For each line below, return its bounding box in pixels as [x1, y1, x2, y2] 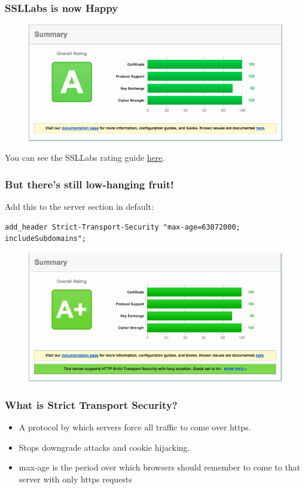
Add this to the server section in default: [5, 200, 154, 212]
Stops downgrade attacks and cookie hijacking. [19, 441, 190, 453]
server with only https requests [19, 472, 132, 485]
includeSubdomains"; [5, 234, 87, 243]
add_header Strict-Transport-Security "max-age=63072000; [5, 222, 240, 231]
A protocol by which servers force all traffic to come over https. [19, 420, 251, 433]
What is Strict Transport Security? [5, 397, 178, 412]
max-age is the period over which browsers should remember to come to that [19, 461, 301, 473]
